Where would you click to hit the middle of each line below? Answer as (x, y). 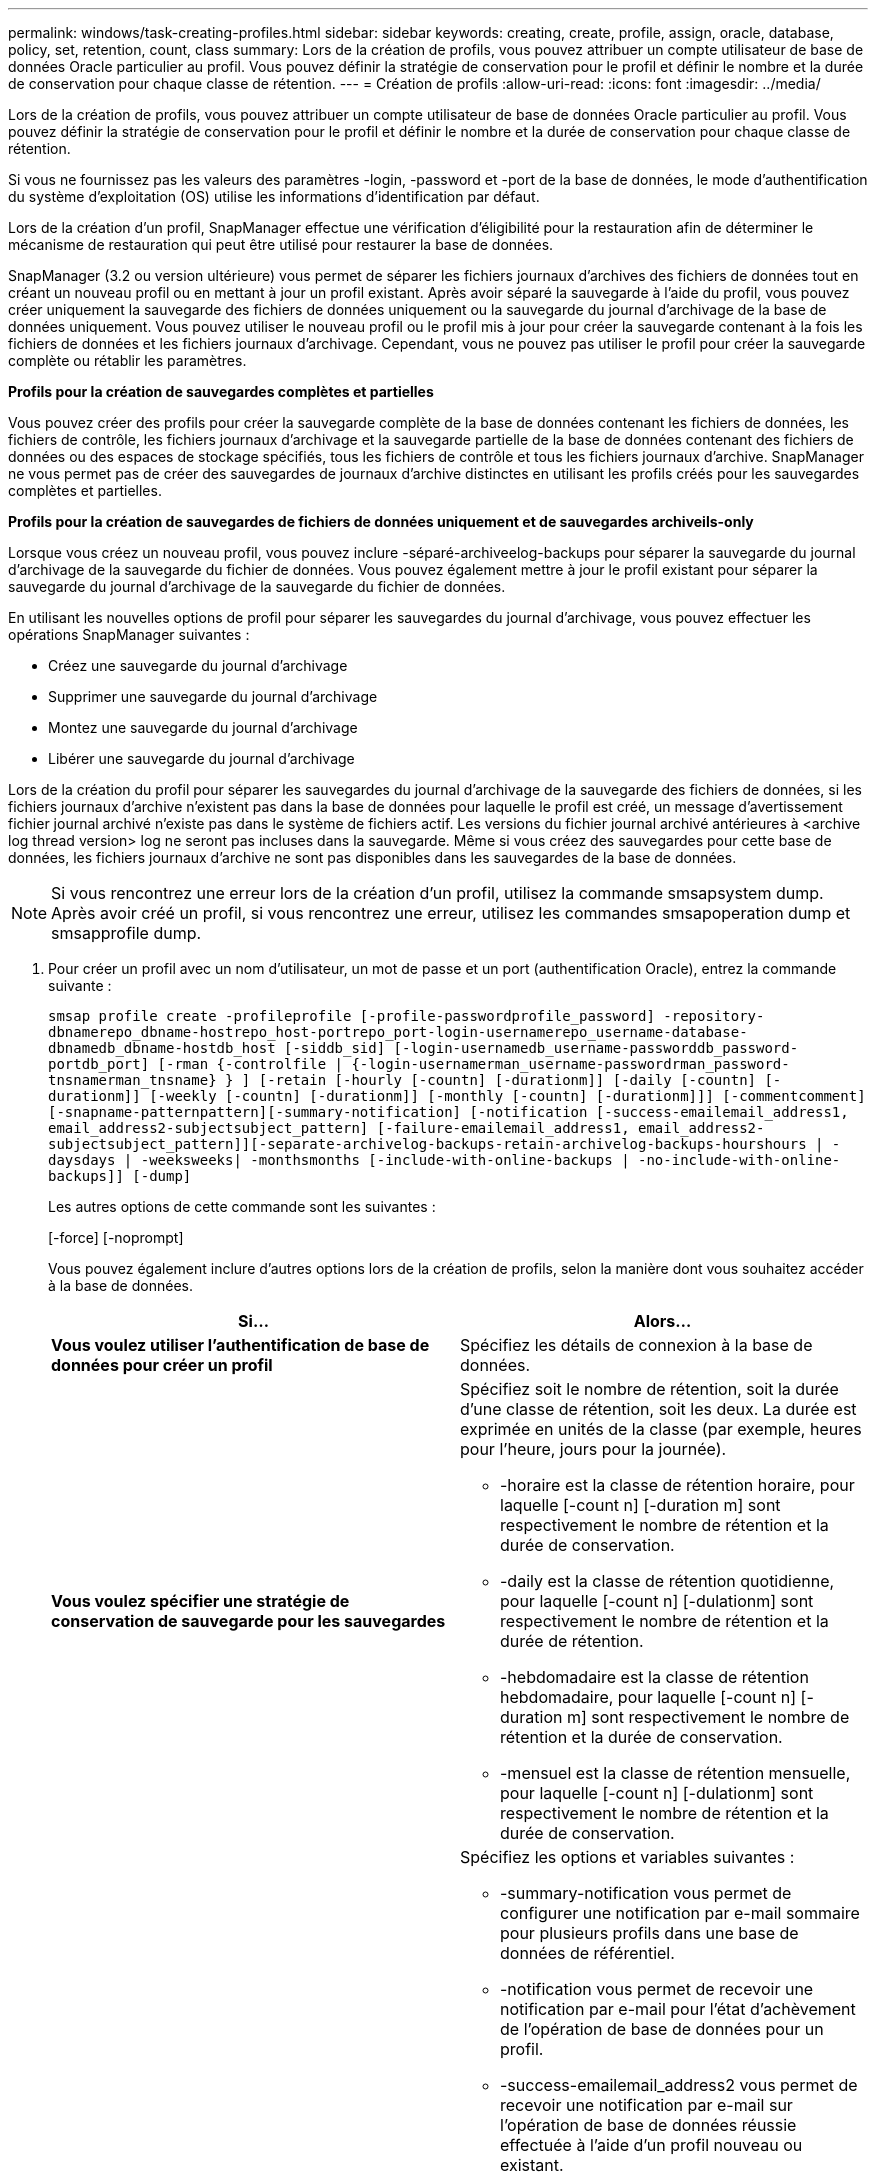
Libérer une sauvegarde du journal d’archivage (201, 758)
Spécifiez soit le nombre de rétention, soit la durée (649, 1389)
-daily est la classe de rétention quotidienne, (667, 1581)
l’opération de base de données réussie (648, 2125)
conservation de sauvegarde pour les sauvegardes (248, 1621)
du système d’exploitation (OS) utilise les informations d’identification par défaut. (274, 196)
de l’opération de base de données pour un (662, 2029)
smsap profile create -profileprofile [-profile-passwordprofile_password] (351, 1016)
